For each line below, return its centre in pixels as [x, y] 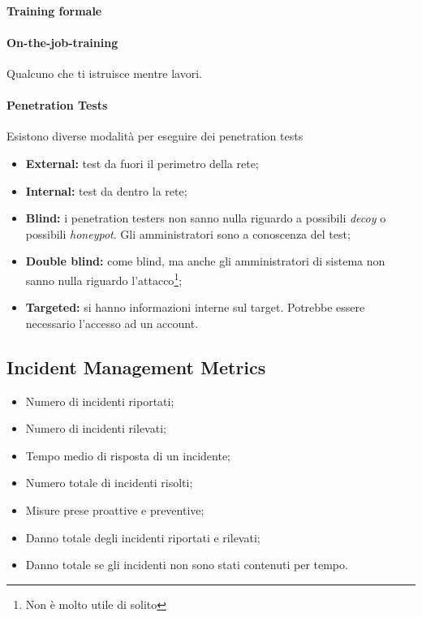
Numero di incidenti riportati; [100, 401]
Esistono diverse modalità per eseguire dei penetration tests [155, 136]
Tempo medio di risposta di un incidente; [128, 455]
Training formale [54, 10]
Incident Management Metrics [136, 367]
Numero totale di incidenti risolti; [109, 483]
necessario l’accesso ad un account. [112, 323]
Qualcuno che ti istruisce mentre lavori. [104, 73]
